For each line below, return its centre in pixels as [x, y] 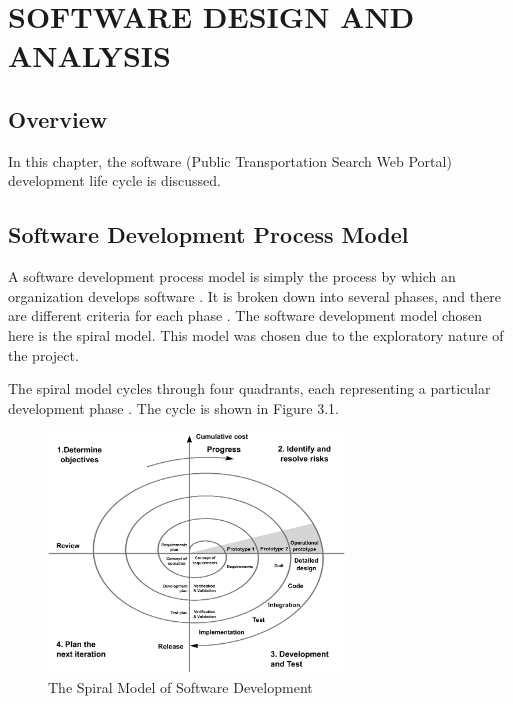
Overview [58, 118]
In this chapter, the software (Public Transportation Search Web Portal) [230, 160]
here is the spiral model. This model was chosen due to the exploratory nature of [256, 334]
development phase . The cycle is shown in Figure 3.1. [173, 407]
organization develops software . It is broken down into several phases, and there [254, 295]
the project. [43, 354]
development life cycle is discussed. [114, 180]
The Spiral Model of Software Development [180, 687]
